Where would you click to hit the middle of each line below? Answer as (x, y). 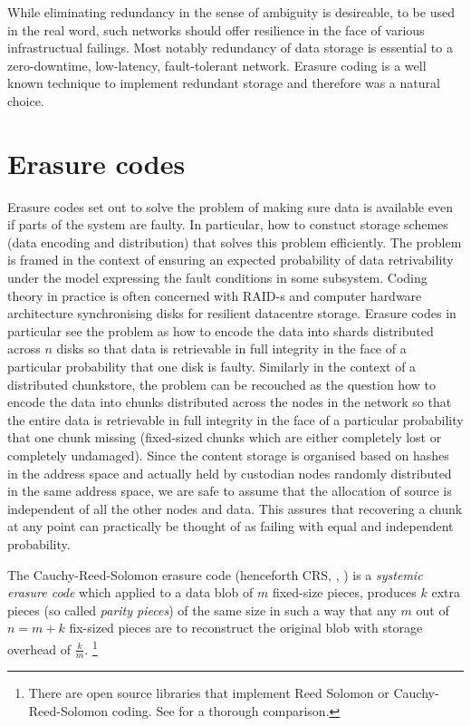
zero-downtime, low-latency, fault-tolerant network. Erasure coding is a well (217, 65)
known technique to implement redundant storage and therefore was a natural (224, 83)
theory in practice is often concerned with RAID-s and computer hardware (215, 295)
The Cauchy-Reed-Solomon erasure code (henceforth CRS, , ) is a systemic (215, 574)
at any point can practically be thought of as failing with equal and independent (231, 526)
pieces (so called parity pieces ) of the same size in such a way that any (202, 610)
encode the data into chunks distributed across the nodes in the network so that (230, 402)
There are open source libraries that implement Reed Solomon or (209, 693)
